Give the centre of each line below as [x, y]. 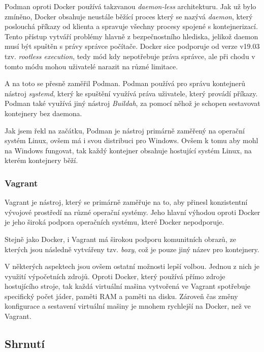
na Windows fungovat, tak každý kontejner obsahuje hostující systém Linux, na [128, 150]
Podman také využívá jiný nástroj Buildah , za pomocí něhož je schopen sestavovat [133, 103]
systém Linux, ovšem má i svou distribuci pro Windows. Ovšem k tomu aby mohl [131, 140]
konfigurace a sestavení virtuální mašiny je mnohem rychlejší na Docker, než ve [128, 306]
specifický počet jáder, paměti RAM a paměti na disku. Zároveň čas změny [121, 296]
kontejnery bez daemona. [43, 113]
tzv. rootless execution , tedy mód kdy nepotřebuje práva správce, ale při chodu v [130, 56]
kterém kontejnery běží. [41, 160]
